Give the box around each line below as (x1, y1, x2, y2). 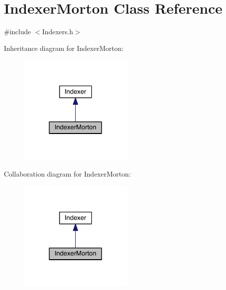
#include (4, 26, 31, 37)
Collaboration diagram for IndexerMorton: (4, 168, 131, 178)
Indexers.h (42, 26, 73, 37)
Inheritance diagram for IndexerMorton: (4, 43, 123, 53)
